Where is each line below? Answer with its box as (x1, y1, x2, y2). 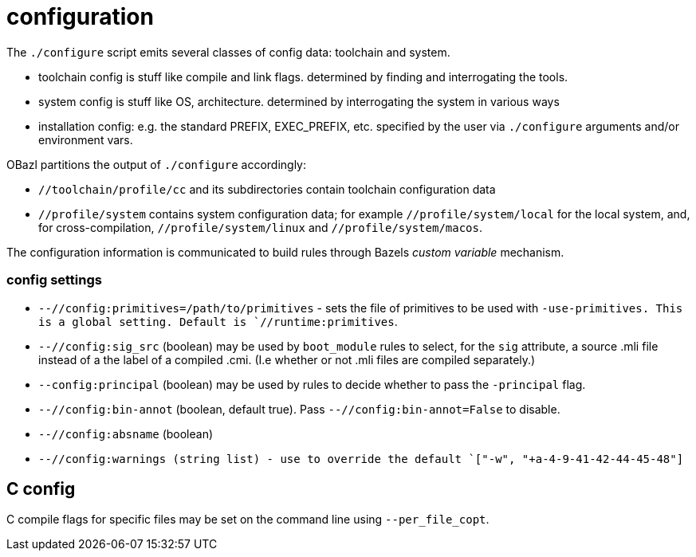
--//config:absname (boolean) (38, 426, 214, 441)
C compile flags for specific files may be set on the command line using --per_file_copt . (6, 512, 490, 527)
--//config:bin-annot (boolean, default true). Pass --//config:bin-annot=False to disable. (38, 402, 560, 416)
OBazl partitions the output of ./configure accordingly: (6, 157, 307, 171)
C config (6, 478, 76, 499)
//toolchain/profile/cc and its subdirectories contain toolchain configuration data (38, 182, 496, 196)
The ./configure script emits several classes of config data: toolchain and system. (6, 45, 450, 59)
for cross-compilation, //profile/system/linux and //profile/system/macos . (38, 220, 483, 234)
